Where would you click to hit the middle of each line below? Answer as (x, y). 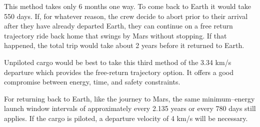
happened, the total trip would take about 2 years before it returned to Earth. (124, 45)
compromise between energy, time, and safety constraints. (92, 82)
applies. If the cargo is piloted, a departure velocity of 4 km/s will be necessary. (126, 118)
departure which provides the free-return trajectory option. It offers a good (119, 72)
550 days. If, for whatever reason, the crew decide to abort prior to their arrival (126, 16)
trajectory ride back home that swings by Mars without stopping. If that (115, 35)
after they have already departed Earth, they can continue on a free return (118, 26)
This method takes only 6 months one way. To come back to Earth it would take (127, 6)
